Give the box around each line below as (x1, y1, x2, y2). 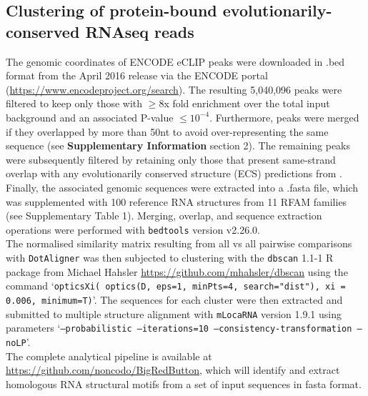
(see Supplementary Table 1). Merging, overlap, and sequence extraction (6, 208, 322, 223)
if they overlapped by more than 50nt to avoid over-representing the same (6, 124, 329, 139)
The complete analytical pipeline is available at (6, 348, 212, 363)
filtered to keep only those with (6, 96, 143, 111)
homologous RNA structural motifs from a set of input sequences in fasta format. (6, 376, 362, 391)
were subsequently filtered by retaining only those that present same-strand (6, 152, 336, 167)
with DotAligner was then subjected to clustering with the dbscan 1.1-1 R (6, 249, 334, 264)
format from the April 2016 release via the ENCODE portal (6, 68, 268, 83)
